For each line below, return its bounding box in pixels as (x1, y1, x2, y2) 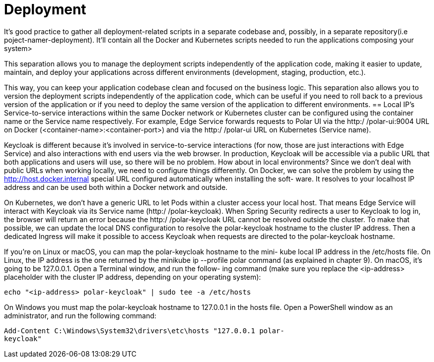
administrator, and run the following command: (4, 311, 156, 320)
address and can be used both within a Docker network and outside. (4, 182, 228, 191)
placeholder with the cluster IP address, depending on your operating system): (4, 272, 261, 281)
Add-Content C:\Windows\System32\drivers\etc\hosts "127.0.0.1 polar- (4, 326, 285, 335)
